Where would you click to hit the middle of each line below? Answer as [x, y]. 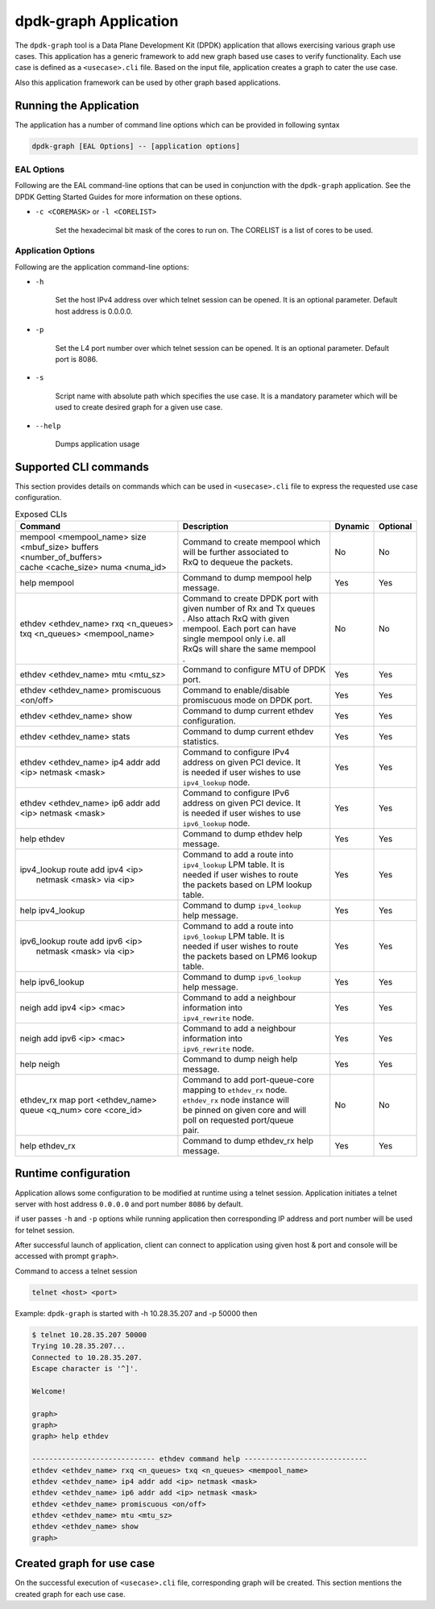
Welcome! [49, 1391]
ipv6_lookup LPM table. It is [234, 936]
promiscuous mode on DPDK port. [248, 700]
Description [205, 527]
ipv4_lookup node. [216, 782]
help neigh [40, 1065]
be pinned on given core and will [244, 1111]
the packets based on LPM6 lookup [250, 957]
